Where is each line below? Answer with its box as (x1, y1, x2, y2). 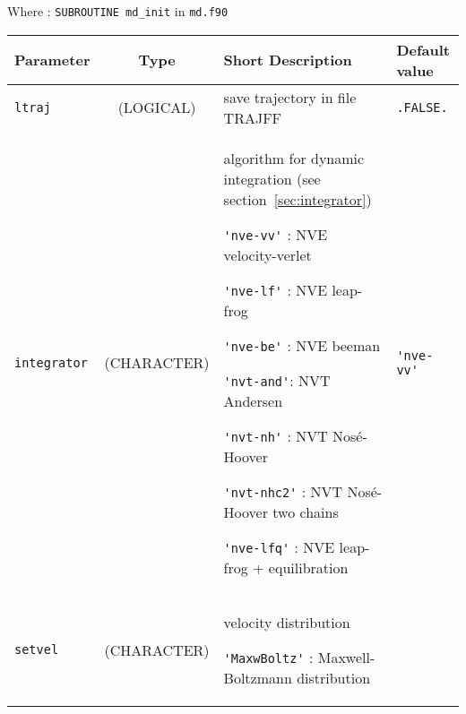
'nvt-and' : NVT (223, 369, 331, 391)
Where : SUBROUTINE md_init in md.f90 (7, 2, 229, 20)
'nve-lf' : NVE (223, 279, 328, 300)
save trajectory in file (223, 86, 357, 108)
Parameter (14, 49, 91, 71)
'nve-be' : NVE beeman (223, 334, 381, 356)
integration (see (223, 168, 321, 189)
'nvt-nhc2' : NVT (223, 480, 343, 502)
